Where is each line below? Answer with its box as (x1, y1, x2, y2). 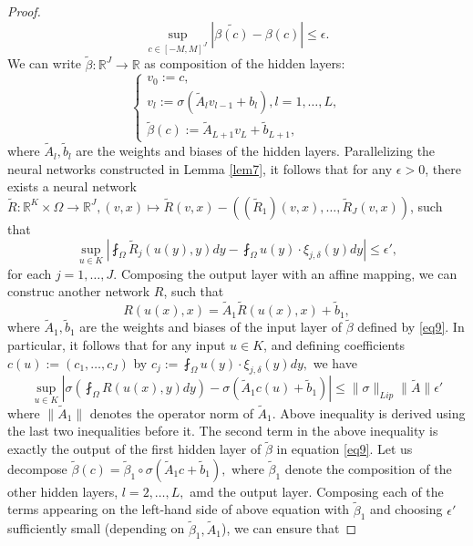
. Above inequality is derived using (272, 403, 466, 422)
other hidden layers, (7, 481, 118, 500)
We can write (7, 54, 81, 73)
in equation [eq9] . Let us (276, 439, 413, 458)
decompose (7, 458, 67, 478)
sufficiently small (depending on (7, 519, 185, 538)
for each (7, 263, 52, 283)
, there (425, 159, 461, 178)
